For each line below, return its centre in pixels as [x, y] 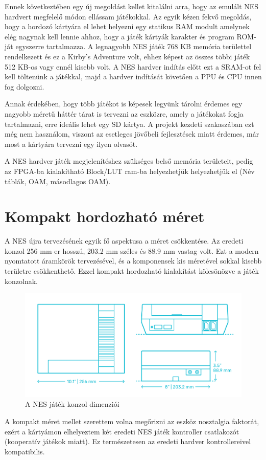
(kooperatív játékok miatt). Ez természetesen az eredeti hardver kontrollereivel [128, 441]
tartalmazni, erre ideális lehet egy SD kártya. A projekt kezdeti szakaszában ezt [129, 124]
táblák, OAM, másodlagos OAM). [58, 181]
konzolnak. [21, 281]
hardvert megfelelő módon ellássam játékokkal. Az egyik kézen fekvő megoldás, [128, 16]
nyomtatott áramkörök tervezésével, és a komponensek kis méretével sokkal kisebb [133, 261]
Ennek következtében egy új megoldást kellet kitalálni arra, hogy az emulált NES [132, 6]
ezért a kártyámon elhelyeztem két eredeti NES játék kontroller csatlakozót [122, 431]
